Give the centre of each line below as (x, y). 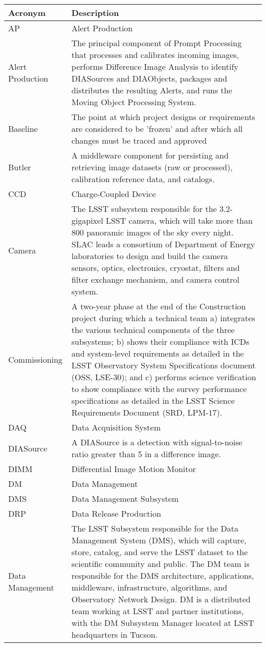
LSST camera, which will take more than (179, 220)
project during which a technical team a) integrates (163, 318)
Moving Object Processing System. (134, 102)
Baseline (23, 129)
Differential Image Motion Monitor (134, 469)
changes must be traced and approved (139, 140)
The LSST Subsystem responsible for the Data (155, 528)
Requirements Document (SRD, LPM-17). (147, 412)
